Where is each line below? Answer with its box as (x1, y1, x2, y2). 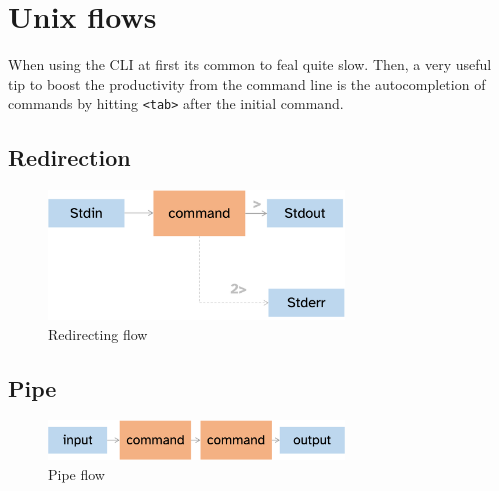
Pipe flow (48, 463, 105, 484)
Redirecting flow (48, 323, 148, 344)
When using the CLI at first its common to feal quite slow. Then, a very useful (8, 54, 492, 75)
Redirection (8, 142, 131, 173)
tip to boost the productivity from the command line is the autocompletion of (8, 73, 486, 94)
